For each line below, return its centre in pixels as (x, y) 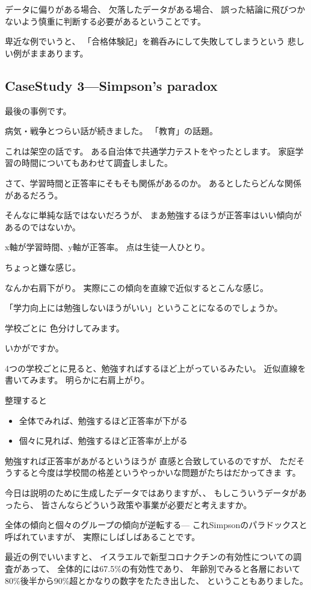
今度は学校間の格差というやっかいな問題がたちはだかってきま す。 (169, 472)
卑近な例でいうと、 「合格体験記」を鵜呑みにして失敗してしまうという (145, 41)
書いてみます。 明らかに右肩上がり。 (77, 380)
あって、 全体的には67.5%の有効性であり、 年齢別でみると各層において (161, 569)
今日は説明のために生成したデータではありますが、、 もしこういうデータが (152, 493)
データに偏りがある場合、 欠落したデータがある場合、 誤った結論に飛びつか (155, 9)
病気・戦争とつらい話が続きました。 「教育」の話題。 (112, 131)
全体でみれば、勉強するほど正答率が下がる (103, 420)
